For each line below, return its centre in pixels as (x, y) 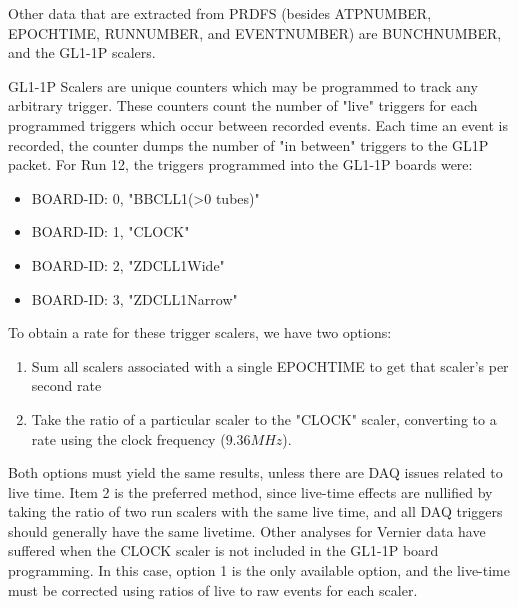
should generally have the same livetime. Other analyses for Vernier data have (247, 530)
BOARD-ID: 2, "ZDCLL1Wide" (128, 264)
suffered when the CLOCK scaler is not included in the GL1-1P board (223, 550)
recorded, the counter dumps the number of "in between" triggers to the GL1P (248, 144)
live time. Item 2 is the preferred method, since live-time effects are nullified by (250, 491)
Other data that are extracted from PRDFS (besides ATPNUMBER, (220, 13)
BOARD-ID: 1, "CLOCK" (110, 231)
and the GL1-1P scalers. (82, 52)
